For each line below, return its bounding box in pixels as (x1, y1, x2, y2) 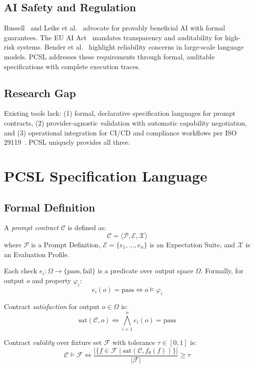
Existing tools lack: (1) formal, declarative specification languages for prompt (4, 108, 236, 118)
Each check (4, 265, 37, 276)
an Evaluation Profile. (4, 249, 69, 259)
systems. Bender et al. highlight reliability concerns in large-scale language (17, 42, 244, 52)
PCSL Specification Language (4, 165, 208, 185)
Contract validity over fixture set (4, 337, 102, 347)
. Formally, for (201, 265, 244, 276)
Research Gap (4, 85, 76, 100)
